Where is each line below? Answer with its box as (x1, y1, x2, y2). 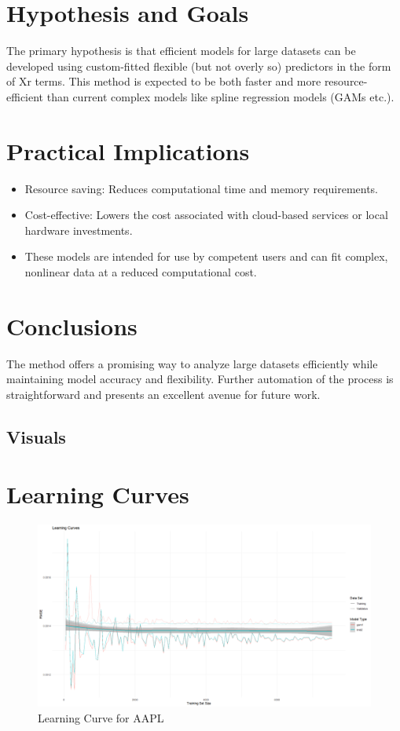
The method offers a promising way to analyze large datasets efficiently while (6, 355, 378, 371)
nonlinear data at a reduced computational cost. (24, 264, 257, 280)
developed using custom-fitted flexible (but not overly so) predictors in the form (6, 57, 391, 74)
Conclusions (6, 309, 138, 342)
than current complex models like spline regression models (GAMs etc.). (46, 88, 394, 104)
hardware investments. (24, 221, 133, 238)
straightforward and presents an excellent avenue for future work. (6, 386, 321, 402)
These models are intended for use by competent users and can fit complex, (24, 248, 388, 265)
